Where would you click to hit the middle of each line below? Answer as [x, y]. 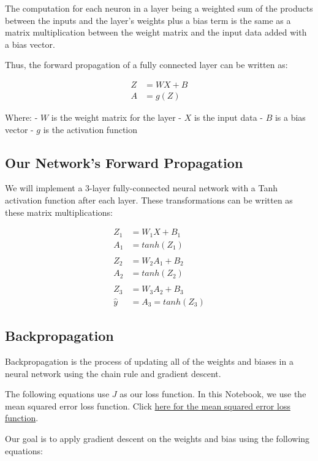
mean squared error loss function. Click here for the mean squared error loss [148, 406]
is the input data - [228, 117]
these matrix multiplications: [59, 212]
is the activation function [90, 129]
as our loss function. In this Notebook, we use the [213, 394]
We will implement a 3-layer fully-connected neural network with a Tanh [142, 188]
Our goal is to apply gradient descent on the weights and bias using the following [157, 438]
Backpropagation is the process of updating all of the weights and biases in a [149, 361]
